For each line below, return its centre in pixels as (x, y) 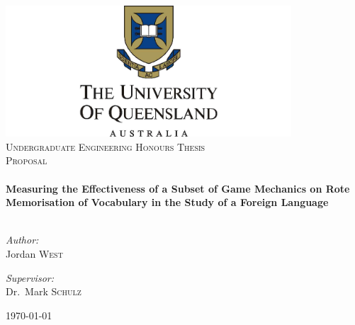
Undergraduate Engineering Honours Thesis (106, 146)
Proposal (27, 160)
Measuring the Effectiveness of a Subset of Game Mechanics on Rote (178, 188)
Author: (22, 240)
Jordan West (34, 253)
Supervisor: (30, 277)
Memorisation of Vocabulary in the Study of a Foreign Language (167, 202)
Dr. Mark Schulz (44, 291)
